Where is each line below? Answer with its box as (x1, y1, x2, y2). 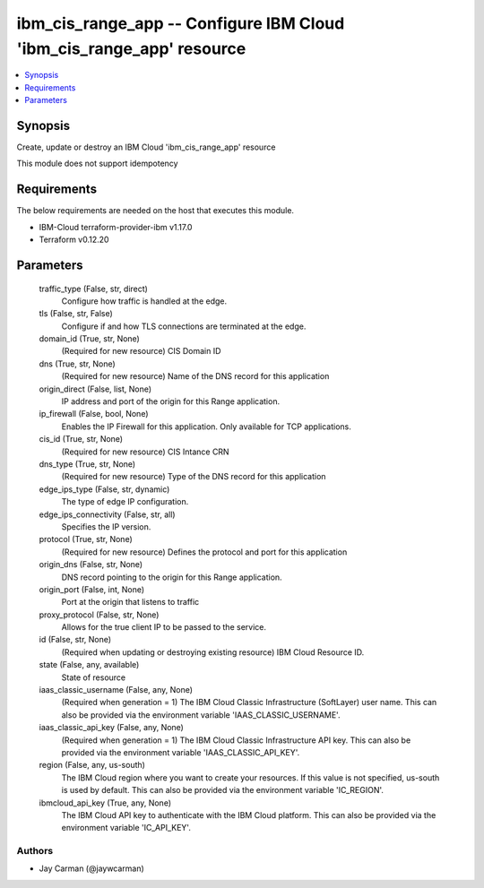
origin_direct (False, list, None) (39, 384, 152, 394)
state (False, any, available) (39, 660, 140, 670)
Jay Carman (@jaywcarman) (39, 863, 145, 874)
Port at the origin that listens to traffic (61, 597, 200, 608)
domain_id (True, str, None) (39, 333, 141, 344)
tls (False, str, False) (39, 308, 114, 319)
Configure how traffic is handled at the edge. (61, 296, 228, 306)
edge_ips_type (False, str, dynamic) (39, 484, 170, 495)
